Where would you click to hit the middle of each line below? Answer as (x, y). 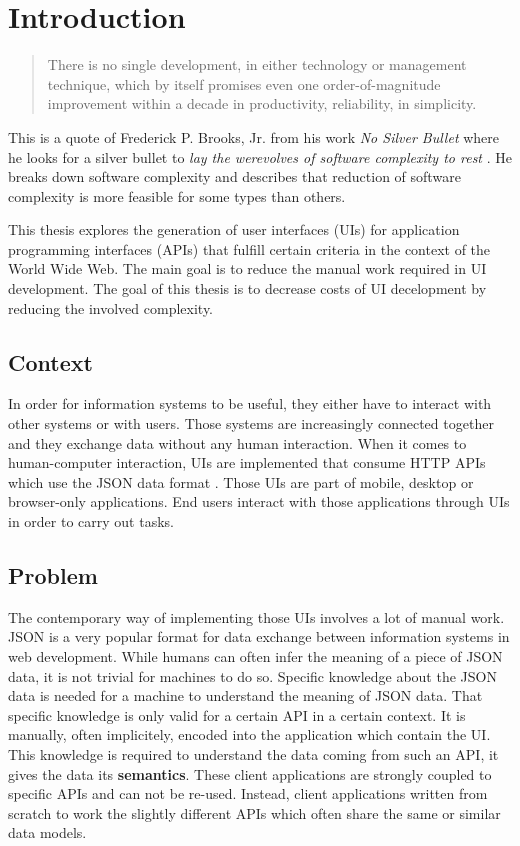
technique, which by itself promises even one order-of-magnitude (244, 83)
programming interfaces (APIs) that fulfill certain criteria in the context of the (249, 248)
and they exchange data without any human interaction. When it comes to (237, 442)
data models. (47, 832)
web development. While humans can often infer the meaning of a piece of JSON (255, 656)
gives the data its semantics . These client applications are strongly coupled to (250, 773)
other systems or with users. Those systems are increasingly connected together (251, 423)
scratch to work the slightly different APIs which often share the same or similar (254, 812)
